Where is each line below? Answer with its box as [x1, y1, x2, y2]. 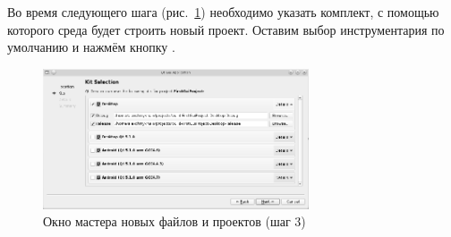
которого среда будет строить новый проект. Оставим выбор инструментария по [7, 20, 445, 38]
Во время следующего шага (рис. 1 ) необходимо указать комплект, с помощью [7, 3, 439, 21]
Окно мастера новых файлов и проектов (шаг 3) [43, 212, 306, 231]
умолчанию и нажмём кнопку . [7, 38, 175, 56]
